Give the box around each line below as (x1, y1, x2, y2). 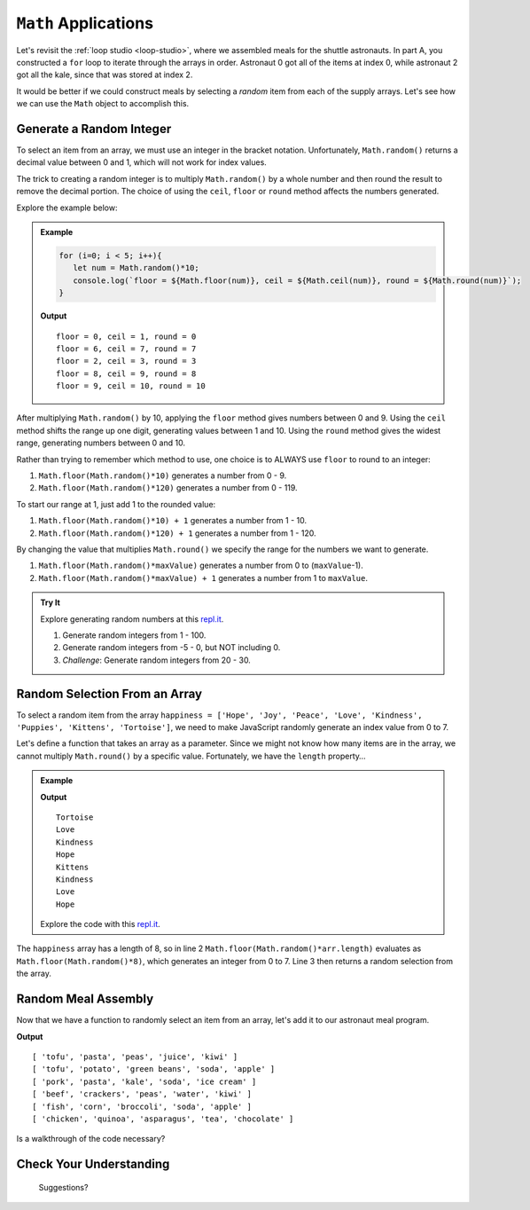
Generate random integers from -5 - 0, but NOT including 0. (62, 642, 281, 653)
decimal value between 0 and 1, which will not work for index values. (16, 157, 268, 168)
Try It (40, 597, 61, 608)
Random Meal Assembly (16, 992, 154, 1007)
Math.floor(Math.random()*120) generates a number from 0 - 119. (38, 483, 298, 493)
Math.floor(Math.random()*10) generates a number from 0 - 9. (38, 470, 287, 481)
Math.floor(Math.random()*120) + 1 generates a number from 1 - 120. (38, 528, 316, 538)
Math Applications (16, 13, 154, 33)
